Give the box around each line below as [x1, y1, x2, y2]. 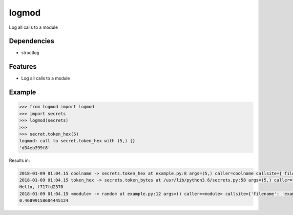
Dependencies [9, 37, 55, 45]
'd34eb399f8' [19, 145, 51, 151]
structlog [21, 50, 40, 56]
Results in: [9, 157, 30, 163]
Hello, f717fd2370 [19, 184, 63, 190]
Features [9, 62, 37, 71]
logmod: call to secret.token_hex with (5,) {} [19, 138, 135, 144]
